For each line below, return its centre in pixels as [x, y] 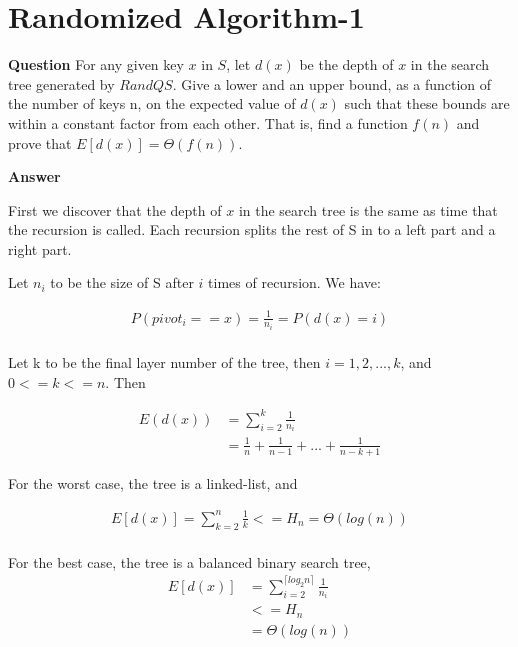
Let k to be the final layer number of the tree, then [164, 362]
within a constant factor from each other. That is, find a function [208, 122]
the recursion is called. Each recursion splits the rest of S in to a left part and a [252, 229]
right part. [40, 248]
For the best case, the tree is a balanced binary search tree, [189, 561]
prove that [40, 142]
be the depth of [346, 64]
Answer [34, 176]
